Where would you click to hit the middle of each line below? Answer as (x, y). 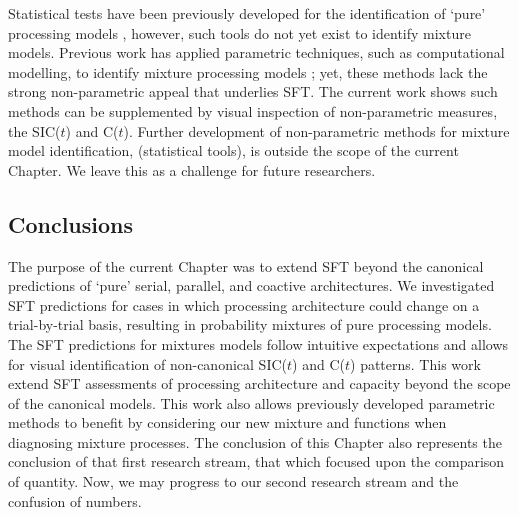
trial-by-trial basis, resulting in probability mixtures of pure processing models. (250, 324)
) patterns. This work (415, 363)
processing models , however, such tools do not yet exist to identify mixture (239, 32)
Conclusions (71, 223)
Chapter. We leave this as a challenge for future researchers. (192, 169)
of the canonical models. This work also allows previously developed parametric (251, 402)
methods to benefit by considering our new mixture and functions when (227, 422)
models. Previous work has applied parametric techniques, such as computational (256, 52)
